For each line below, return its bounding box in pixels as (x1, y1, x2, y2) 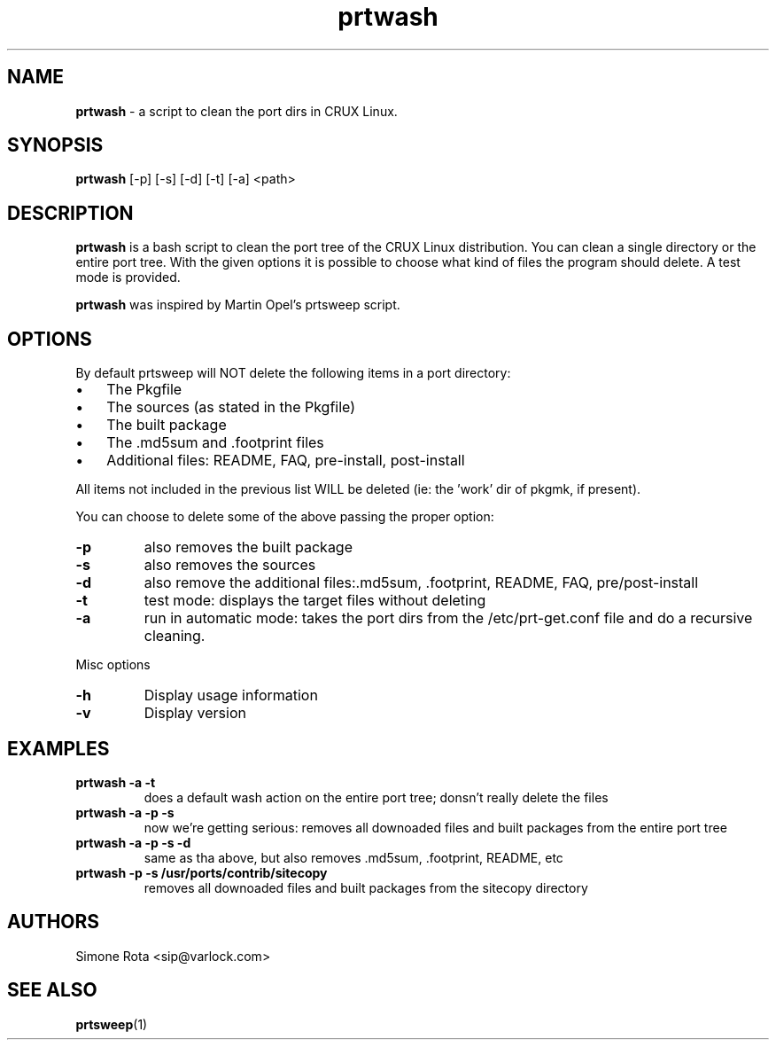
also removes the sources (144, 556, 316, 574)
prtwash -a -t (75, 774, 156, 790)
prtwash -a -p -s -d (75, 834, 191, 850)
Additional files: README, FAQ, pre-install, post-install (106, 451, 465, 470)
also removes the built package (144, 538, 353, 557)
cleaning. (144, 627, 206, 645)
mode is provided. (75, 270, 181, 285)
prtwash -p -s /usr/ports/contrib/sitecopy (75, 864, 328, 880)
